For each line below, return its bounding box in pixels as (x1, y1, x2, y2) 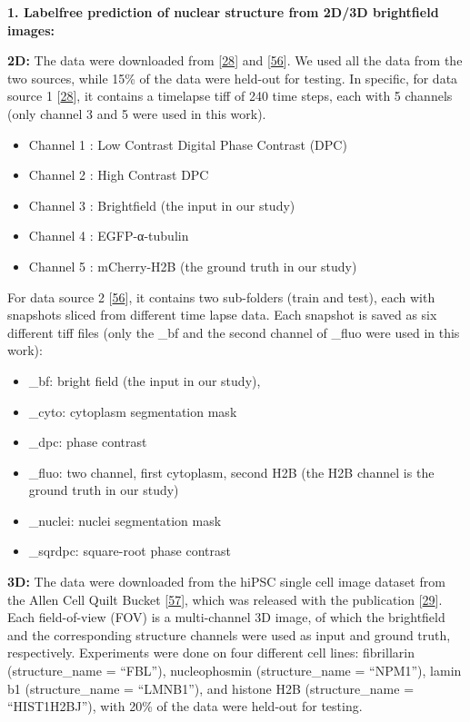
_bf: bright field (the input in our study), (28, 371, 261, 390)
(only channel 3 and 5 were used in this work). (7, 104, 266, 123)
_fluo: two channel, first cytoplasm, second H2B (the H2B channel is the (28, 462, 435, 481)
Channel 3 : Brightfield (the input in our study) (28, 195, 295, 214)
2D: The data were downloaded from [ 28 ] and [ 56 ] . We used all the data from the (7, 51, 463, 70)
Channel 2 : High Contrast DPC (28, 165, 209, 184)
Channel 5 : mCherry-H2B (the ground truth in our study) (28, 256, 357, 275)
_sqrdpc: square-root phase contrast (28, 541, 231, 560)
